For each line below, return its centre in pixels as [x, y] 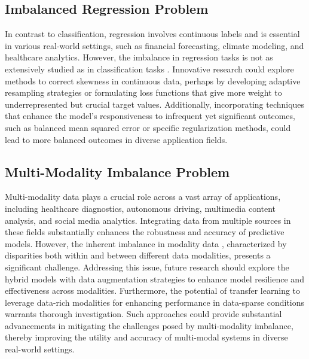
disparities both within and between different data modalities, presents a [138, 255]
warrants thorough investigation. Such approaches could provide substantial [143, 314]
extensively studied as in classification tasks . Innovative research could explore [149, 69]
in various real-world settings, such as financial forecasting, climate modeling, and [154, 45]
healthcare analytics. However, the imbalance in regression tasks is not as [139, 57]
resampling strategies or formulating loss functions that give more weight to [143, 92]
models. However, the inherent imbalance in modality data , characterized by [146, 243]
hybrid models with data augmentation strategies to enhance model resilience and [154, 279]
